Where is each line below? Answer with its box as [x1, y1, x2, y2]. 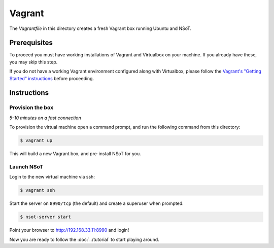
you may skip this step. [9, 59, 58, 65]
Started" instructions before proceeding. [9, 75, 94, 81]
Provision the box [9, 104, 53, 111]
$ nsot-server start [20, 214, 71, 220]
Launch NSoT [9, 163, 43, 170]
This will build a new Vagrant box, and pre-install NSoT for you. [9, 151, 142, 157]
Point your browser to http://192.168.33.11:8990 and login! [9, 227, 129, 233]
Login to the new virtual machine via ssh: [9, 174, 95, 180]
